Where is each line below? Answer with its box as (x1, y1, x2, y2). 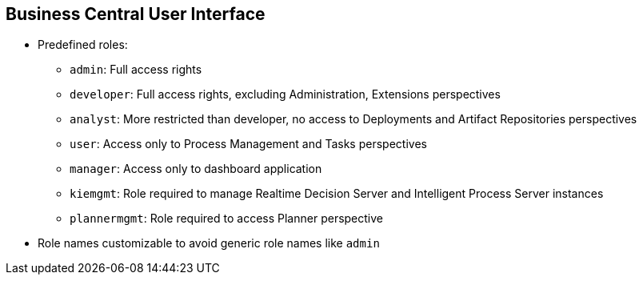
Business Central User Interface (6, 4, 266, 24)
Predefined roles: (38, 38, 128, 52)
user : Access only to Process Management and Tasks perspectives (70, 137, 427, 151)
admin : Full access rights (70, 62, 202, 77)
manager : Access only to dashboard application (70, 162, 322, 176)
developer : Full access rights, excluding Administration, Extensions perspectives (70, 87, 501, 102)
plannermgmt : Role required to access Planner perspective (70, 211, 384, 226)
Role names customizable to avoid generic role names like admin (38, 236, 380, 251)
